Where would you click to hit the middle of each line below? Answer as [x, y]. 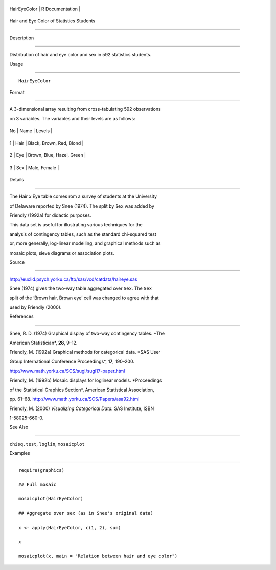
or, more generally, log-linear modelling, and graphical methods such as [85, 243]
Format [17, 93]
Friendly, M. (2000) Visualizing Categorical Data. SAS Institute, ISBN [82, 408]
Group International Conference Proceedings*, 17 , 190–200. [72, 361]
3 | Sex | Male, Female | [34, 167]
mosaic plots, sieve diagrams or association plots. [62, 253]
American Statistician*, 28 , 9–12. [43, 343]
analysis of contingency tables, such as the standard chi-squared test [83, 234]
